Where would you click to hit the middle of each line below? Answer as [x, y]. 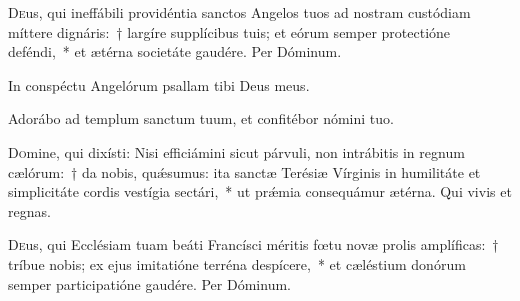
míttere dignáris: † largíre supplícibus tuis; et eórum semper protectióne [229, 31]
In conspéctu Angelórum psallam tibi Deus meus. [159, 84]
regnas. [29, 210]
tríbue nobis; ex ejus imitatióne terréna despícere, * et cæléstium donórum [237, 263]
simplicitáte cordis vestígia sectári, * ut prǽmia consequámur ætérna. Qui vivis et [260, 191]
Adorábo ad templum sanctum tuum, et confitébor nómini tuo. [201, 118]
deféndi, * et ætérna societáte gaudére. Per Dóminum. [175, 51]
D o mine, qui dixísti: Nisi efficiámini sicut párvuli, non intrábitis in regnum [236, 151]
